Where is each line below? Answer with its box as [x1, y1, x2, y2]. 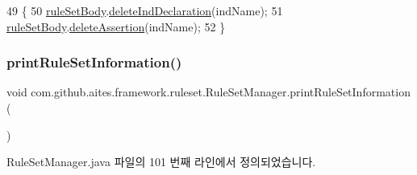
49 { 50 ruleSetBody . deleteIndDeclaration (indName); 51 [6, 2, 283, 18]
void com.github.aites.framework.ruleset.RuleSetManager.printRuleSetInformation [6, 83, 411, 100]
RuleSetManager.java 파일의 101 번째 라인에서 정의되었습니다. [6, 153, 316, 170]
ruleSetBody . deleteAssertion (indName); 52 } [6, 18, 226, 35]
